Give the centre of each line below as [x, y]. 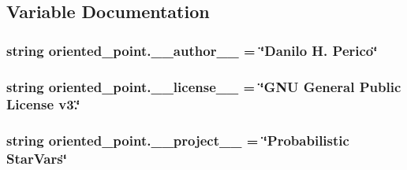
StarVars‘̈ [37, 159]
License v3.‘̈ [43, 104]
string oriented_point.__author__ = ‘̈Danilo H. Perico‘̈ [192, 50]
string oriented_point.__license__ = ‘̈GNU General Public [204, 86]
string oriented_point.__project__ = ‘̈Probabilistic [178, 140]
